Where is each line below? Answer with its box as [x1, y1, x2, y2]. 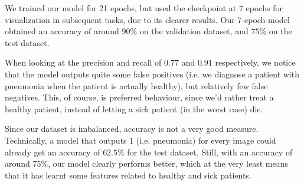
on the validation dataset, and [139, 25, 249, 37]
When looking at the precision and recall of [5, 56, 162, 69]
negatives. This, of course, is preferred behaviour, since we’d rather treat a [5, 91, 274, 103]
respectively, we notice [215, 56, 296, 69]
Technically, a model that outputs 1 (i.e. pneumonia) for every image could [5, 134, 276, 146]
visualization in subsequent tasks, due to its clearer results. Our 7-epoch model [5, 13, 290, 25]
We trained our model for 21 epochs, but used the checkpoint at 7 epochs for [5, 2, 283, 14]
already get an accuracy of [5, 145, 100, 158]
